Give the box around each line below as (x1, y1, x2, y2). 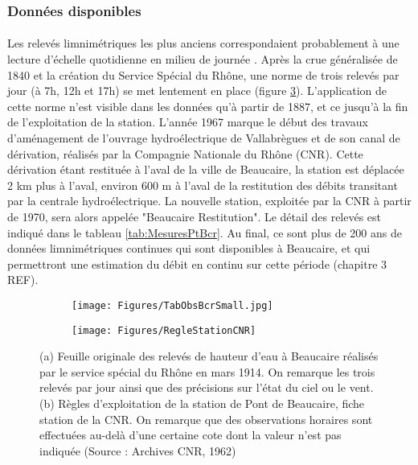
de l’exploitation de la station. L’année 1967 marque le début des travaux (7, 113, 368, 130)
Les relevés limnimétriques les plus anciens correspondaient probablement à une (7, 35, 400, 51)
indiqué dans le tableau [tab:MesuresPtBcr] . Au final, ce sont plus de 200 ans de (7, 224, 402, 241)
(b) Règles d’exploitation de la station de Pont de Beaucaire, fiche (39, 395, 365, 412)
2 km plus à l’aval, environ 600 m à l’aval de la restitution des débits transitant (7, 176, 398, 193)
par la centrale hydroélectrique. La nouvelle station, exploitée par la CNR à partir (7, 192, 412, 209)
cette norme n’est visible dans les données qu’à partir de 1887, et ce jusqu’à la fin (7, 97, 408, 114)
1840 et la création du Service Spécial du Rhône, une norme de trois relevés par (7, 66, 400, 83)
